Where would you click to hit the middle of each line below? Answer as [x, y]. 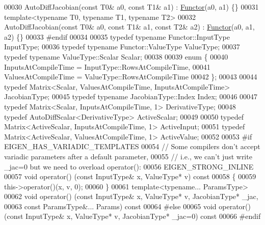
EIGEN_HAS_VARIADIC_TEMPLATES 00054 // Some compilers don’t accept [132, 146]
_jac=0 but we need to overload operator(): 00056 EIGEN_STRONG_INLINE [129, 166]
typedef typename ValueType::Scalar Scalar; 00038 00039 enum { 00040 [116, 56]
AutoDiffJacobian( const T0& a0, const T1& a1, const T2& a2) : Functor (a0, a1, [129, 27]
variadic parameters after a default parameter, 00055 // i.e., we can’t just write [128, 156]
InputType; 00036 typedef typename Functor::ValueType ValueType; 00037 [122, 47]
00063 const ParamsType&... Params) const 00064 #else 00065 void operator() [127, 206]
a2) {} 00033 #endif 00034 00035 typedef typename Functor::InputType [117, 36]
